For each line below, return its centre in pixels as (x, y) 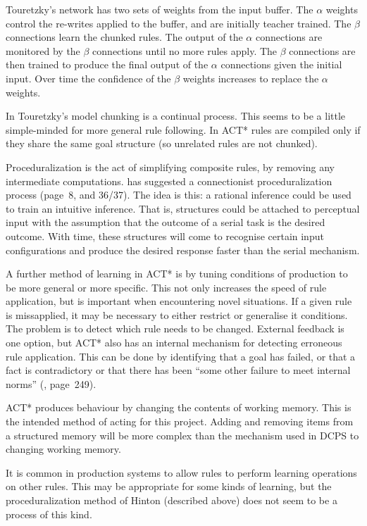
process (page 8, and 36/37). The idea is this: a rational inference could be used (179, 195)
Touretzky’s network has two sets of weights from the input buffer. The (160, 9)
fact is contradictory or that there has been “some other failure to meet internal (178, 370)
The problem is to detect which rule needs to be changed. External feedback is (175, 328)
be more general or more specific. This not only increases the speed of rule (166, 287)
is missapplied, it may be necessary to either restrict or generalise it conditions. (177, 314)
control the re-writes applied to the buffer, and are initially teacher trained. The (179, 23)
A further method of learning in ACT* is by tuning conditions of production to (177, 274)
